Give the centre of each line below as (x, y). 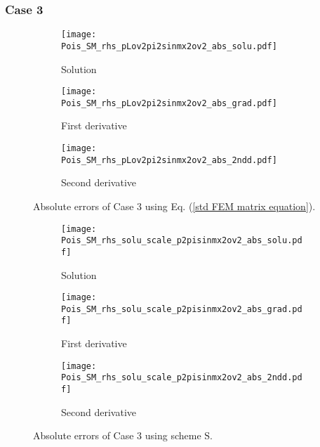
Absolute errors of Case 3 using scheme (117, 435)
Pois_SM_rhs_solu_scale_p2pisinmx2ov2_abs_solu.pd (182, 241)
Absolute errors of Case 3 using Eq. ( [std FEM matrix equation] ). (174, 206)
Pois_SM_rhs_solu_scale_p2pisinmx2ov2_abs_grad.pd (182, 309)
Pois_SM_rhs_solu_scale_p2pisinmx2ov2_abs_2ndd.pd (182, 378)
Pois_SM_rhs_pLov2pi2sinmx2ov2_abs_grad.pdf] (169, 103)
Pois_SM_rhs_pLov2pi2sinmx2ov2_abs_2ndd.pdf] (169, 160)
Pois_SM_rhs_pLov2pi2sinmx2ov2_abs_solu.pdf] (169, 46)
